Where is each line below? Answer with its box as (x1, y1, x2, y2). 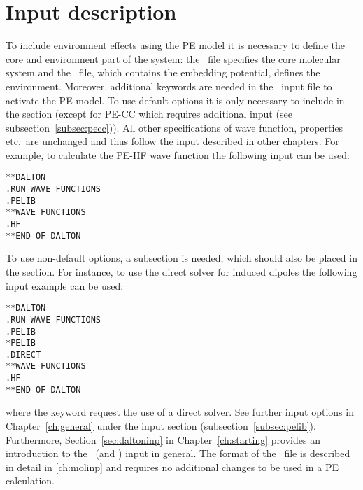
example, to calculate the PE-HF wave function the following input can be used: (6, 147, 350, 162)
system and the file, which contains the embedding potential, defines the (6, 65, 320, 80)
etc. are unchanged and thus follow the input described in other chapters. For (6, 134, 339, 148)
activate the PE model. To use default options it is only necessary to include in (6, 92, 345, 107)
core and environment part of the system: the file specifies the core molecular (6, 51, 341, 66)
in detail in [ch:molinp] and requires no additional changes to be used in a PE (6, 459, 339, 474)
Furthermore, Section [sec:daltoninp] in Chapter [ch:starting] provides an (6, 432, 320, 447)
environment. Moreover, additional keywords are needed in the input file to (6, 78, 332, 93)
